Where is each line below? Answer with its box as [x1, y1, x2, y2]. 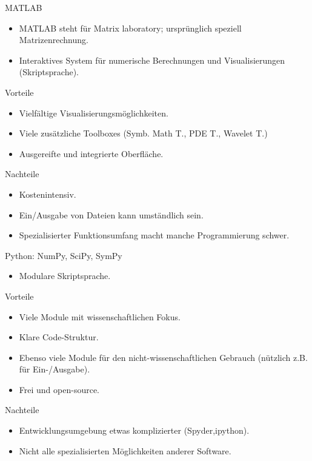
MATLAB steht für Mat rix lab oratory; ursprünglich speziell [19, 21, 242, 34]
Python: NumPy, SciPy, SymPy [5, 249, 122, 261]
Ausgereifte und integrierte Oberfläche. [19, 147, 164, 160]
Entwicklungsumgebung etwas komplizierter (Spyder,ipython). [19, 424, 250, 437]
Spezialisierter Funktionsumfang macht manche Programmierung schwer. [19, 229, 290, 241]
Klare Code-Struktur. [19, 331, 99, 343]
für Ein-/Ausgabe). [19, 363, 90, 375]
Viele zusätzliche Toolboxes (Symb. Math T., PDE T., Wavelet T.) [19, 127, 268, 140]
